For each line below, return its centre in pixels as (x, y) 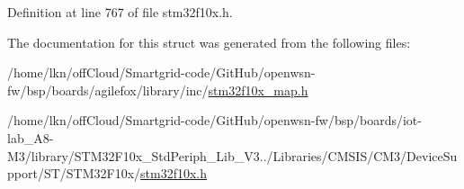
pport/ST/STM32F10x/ (74, 173)
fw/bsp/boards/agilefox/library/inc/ (108, 90)
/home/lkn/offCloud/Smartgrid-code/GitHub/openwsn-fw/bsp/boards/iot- (214, 120)
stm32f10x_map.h (258, 90)
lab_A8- (31, 137)
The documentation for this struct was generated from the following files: (209, 42)
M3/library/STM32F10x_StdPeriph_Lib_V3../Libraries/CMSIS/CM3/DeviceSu (232, 155)
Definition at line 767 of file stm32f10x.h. (120, 12)
